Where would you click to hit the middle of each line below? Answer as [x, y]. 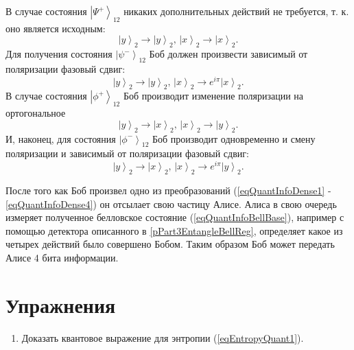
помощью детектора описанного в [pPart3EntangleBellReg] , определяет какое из [174, 230]
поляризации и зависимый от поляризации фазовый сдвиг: [127, 153]
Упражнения [61, 304]
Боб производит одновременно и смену [234, 138]
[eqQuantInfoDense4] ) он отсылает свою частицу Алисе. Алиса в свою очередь [171, 203]
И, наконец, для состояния [61, 138]
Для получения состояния [59, 54]
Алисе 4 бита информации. [62, 257]
